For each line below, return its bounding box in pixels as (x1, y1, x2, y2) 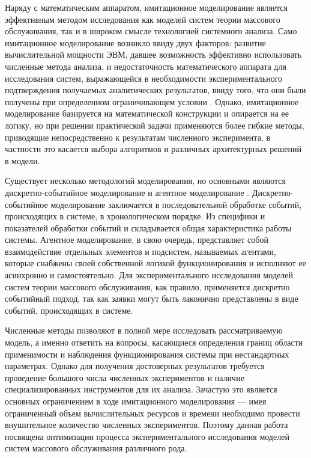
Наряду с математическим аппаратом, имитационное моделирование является (5, 1, 288, 13)
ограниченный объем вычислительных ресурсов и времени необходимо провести (5, 406, 300, 419)
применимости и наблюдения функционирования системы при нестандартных (5, 347, 289, 360)
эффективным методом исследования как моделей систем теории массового (5, 13, 280, 25)
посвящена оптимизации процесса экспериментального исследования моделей (5, 430, 289, 442)
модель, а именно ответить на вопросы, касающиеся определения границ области (5, 336, 303, 349)
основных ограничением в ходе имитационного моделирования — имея (5, 395, 267, 407)
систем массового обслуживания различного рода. (5, 442, 187, 454)
